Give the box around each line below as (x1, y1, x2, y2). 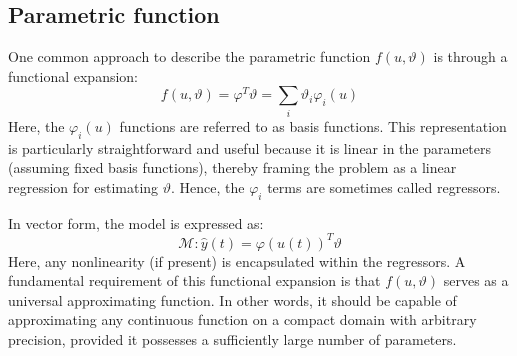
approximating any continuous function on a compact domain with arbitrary (8, 309, 477, 330)
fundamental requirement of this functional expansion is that (8, 270, 381, 291)
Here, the (8, 115, 65, 136)
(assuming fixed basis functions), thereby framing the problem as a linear (8, 157, 457, 178)
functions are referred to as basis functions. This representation (119, 115, 507, 136)
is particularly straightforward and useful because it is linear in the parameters (8, 137, 492, 158)
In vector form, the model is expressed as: (8, 212, 264, 233)
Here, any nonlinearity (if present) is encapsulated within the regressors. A (8, 250, 466, 271)
